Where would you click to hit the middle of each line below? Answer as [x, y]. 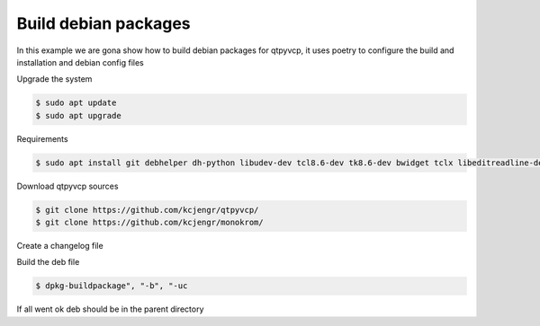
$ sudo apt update [76, 103]
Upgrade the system [54, 79]
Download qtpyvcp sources [67, 186]
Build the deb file [48, 262]
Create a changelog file [60, 246]
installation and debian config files [80, 62]
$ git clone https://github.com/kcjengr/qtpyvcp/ [147, 210]
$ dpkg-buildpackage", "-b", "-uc [112, 286]
